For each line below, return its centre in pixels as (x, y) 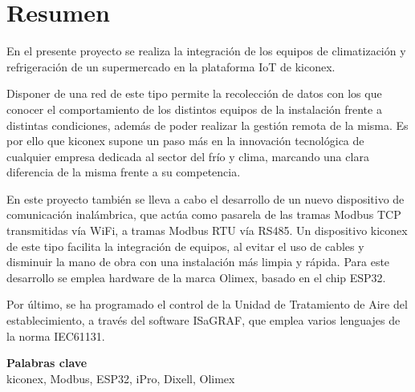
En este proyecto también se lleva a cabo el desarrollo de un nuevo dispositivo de (205, 198)
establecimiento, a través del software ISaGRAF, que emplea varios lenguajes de (203, 320)
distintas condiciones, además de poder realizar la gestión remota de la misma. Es (207, 125)
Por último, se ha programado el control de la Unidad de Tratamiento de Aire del (207, 304)
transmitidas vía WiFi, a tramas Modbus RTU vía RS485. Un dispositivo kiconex (207, 230)
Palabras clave (47, 363)
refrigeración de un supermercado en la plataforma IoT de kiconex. (171, 66)
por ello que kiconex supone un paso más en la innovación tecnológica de (185, 141)
